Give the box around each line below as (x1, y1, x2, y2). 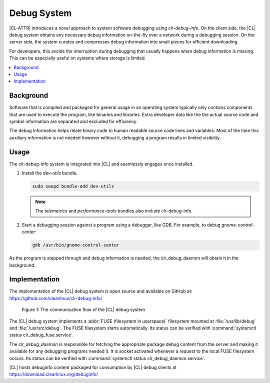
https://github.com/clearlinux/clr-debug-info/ (9, 295, 102, 301)
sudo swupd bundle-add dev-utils (32, 183, 114, 189)
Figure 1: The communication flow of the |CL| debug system (21, 306, 145, 312)
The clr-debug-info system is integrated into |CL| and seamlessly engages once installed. (9, 160, 194, 167)
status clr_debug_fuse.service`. (9, 332, 74, 338)
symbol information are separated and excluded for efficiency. (9, 118, 137, 124)
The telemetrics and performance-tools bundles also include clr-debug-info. (35, 208, 193, 214)
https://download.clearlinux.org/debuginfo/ (9, 371, 98, 377)
